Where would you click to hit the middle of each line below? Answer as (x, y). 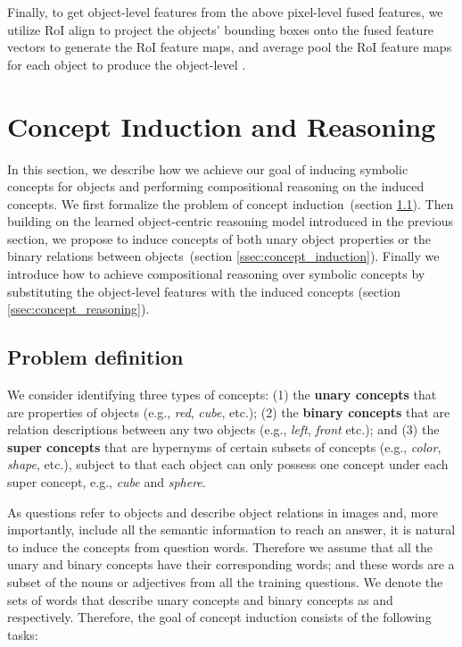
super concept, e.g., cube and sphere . (107, 482)
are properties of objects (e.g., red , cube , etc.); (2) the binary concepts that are (229, 412)
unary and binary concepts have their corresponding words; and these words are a (231, 564)
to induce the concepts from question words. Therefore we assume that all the (220, 546)
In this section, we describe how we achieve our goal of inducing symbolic (208, 168)
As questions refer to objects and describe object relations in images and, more (223, 512)
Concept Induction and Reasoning (222, 126)
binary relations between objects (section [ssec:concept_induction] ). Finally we (223, 256)
